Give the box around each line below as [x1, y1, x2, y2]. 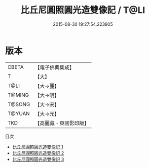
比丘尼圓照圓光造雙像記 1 [12, 144, 63, 150]
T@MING [7, 91, 29, 98]
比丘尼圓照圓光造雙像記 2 [12, 150, 64, 156]
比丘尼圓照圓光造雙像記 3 [12, 156, 64, 162]
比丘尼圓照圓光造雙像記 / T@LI [20, 4, 146, 16]
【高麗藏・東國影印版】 [35, 119, 90, 126]
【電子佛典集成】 [35, 64, 75, 71]
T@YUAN [7, 110, 30, 117]
